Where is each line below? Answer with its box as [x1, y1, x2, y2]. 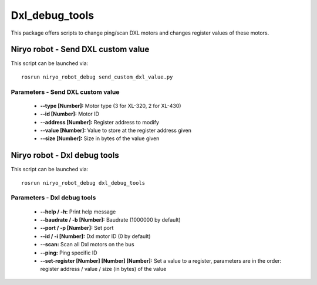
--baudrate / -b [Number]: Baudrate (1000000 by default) [40, 216, 181, 223]
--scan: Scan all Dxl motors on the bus [40, 241, 134, 248]
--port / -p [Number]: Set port [40, 225, 114, 232]
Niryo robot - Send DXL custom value [11, 45, 150, 55]
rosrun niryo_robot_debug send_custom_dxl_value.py [21, 73, 173, 80]
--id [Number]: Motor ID [40, 110, 100, 117]
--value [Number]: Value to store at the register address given [40, 127, 192, 134]
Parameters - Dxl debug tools [11, 194, 96, 202]
